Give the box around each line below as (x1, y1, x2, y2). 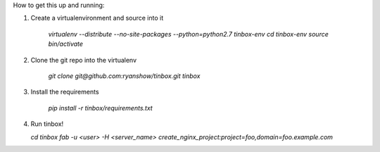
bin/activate (48, 39, 84, 49)
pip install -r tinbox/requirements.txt (48, 103, 153, 112)
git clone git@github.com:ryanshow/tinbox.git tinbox (48, 71, 201, 80)
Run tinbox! (30, 120, 64, 128)
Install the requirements (30, 88, 99, 96)
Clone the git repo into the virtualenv (30, 56, 137, 64)
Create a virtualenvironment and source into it (30, 14, 164, 23)
